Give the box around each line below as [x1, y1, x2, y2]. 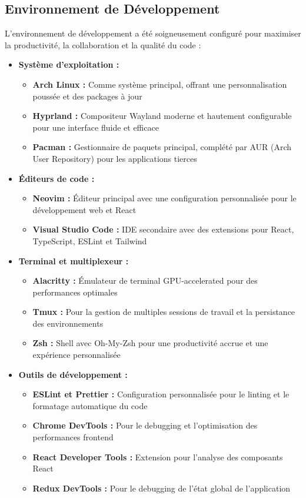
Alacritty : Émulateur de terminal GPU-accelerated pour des [32, 274, 258, 287]
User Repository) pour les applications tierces [32, 152, 197, 164]
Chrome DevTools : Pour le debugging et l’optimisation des [32, 419, 258, 431]
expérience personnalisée [32, 348, 121, 361]
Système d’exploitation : [18, 58, 119, 71]
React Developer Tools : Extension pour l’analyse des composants [32, 450, 283, 463]
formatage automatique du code [32, 399, 148, 411]
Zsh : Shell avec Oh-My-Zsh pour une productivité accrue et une [32, 337, 268, 349]
